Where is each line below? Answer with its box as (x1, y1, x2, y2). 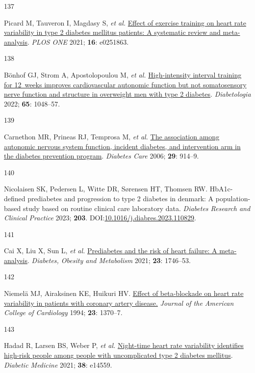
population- (215, 193, 251, 203)
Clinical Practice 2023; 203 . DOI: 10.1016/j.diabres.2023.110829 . (4, 213, 196, 223)
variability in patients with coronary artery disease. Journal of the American (4, 297, 234, 308)
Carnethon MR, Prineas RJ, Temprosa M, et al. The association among (4, 131, 220, 141)
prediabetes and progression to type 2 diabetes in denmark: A (27, 193, 214, 203)
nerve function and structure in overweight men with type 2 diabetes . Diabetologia (4, 89, 251, 99)
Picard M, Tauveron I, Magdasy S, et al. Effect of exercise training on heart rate (4, 17, 246, 27)
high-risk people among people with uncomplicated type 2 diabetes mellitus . (4, 350, 233, 360)
